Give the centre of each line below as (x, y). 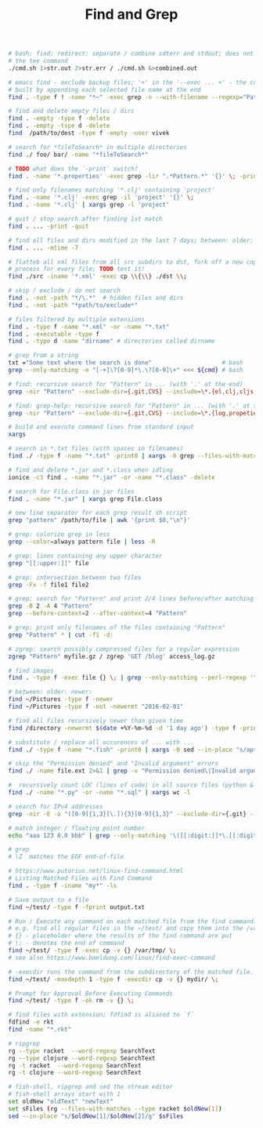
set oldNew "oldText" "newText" (61, 1102)
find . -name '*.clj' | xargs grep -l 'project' (89, 205)
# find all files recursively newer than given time (96, 721)
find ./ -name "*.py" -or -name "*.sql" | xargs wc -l (99, 793)
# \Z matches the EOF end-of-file (66, 857)
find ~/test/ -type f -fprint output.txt (77, 907)
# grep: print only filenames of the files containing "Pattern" (117, 628)
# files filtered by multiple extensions (77, 319)
